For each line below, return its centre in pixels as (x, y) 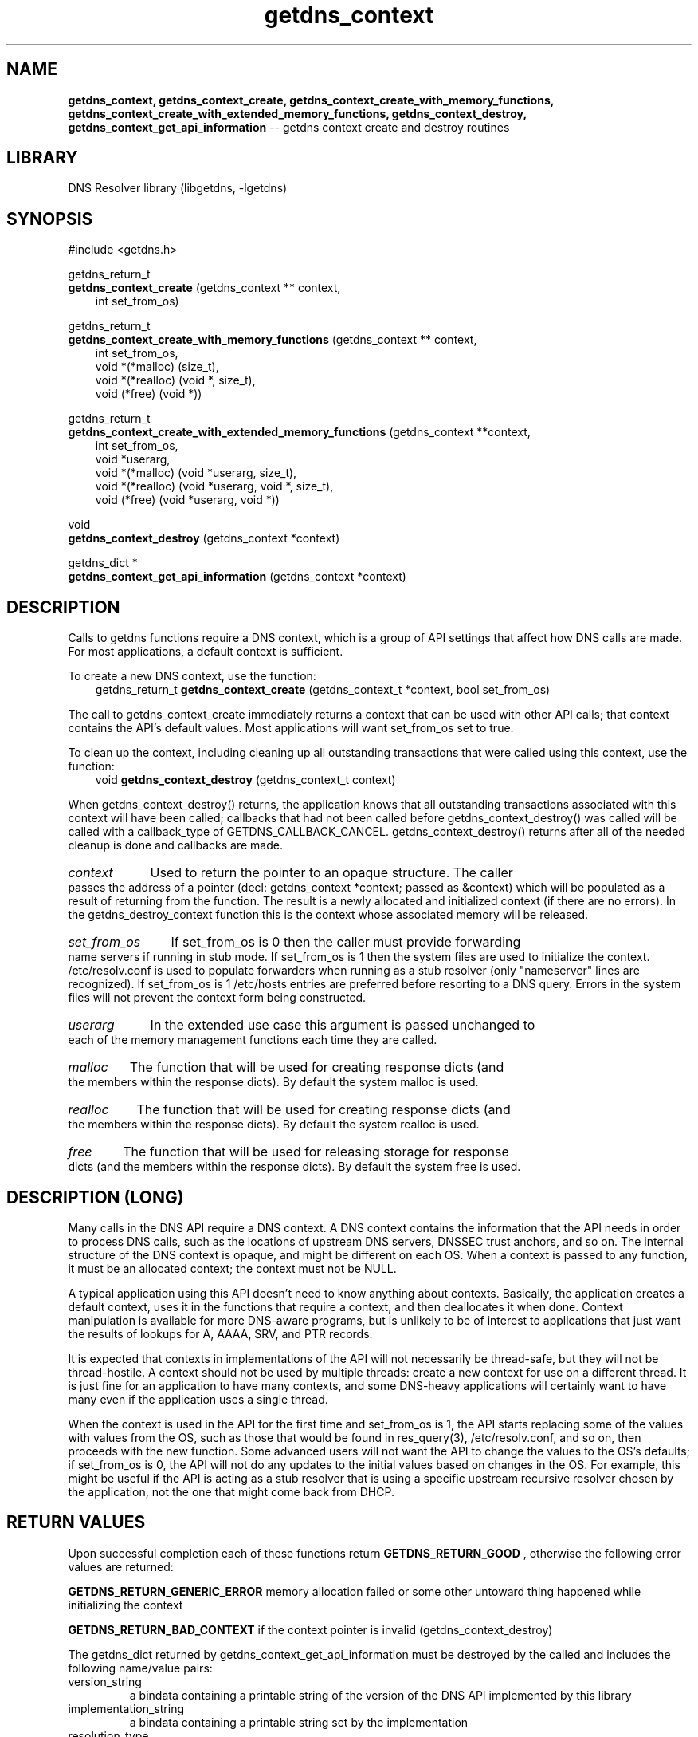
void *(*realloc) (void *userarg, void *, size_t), (214, 486)
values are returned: (121, 1566)
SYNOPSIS (50, 219)
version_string (105, 1681)
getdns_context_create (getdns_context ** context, (204, 288)
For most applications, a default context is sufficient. (206, 652)
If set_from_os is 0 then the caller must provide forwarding (346, 942)
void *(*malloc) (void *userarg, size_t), (196, 473)
